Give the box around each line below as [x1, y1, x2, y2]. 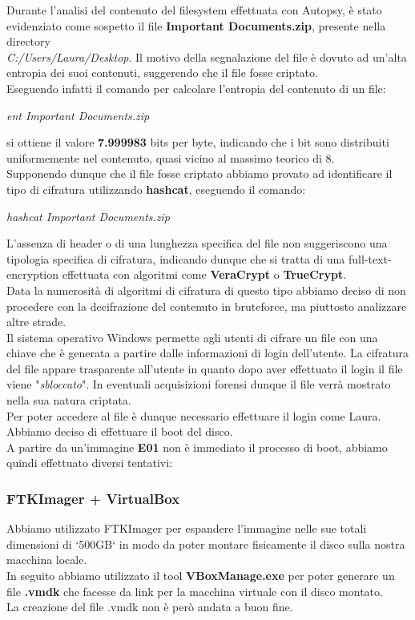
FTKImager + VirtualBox [6, 488, 180, 508]
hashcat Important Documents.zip [6, 207, 170, 224]
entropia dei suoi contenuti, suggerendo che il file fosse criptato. [6, 64, 318, 81]
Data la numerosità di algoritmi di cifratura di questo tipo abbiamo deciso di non [6, 281, 406, 298]
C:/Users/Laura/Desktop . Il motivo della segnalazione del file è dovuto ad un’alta [6, 48, 407, 65]
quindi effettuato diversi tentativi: [6, 454, 173, 471]
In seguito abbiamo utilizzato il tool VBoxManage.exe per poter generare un [6, 567, 395, 584]
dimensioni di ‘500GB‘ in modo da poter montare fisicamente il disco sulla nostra [6, 535, 405, 552]
